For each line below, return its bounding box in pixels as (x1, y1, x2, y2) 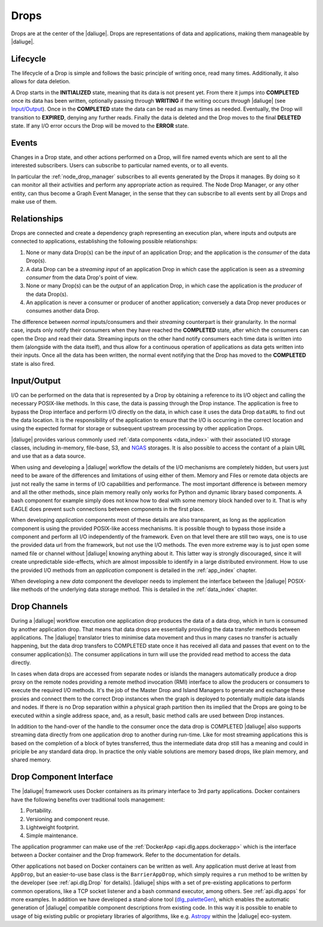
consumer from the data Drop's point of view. (26, 274, 138, 281)
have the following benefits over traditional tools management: (11, 796, 165, 803)
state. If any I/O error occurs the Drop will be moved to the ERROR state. (11, 123, 190, 130)
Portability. (26, 807, 53, 814)
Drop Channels (11, 601, 68, 612)
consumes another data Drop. (26, 307, 100, 314)
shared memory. (11, 756, 52, 763)
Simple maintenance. (26, 832, 78, 839)
